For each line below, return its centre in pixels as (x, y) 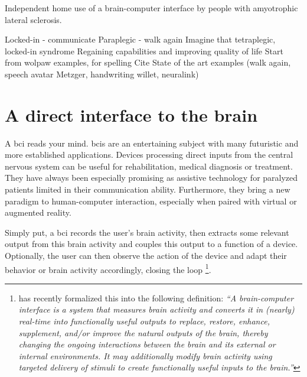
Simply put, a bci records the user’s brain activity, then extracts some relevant (147, 232)
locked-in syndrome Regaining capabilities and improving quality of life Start (144, 51)
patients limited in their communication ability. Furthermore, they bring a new (148, 189)
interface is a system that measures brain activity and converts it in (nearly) (156, 309)
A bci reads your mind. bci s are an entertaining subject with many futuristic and (152, 143)
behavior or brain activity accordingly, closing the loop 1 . (108, 268)
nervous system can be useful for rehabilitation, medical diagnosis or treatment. (149, 166)
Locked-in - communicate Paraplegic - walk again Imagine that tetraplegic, (140, 39)
